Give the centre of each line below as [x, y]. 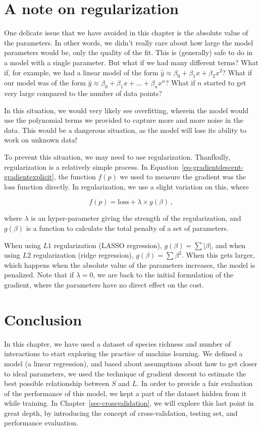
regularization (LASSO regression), [108, 245]
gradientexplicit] [29, 177]
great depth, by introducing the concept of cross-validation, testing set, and [121, 413]
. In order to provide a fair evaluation [195, 383]
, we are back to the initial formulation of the [163, 275]
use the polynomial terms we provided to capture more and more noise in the [124, 120]
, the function [75, 177]
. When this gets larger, [218, 255]
